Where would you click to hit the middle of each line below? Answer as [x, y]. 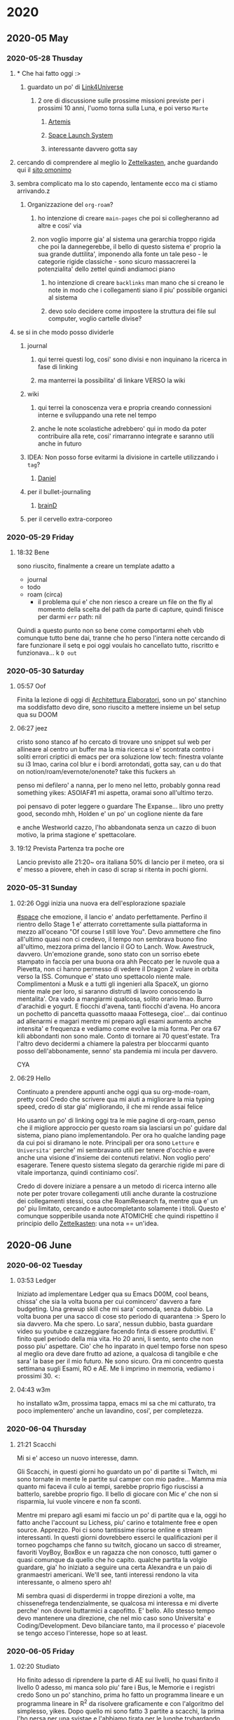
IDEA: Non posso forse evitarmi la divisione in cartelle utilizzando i [123, 457]
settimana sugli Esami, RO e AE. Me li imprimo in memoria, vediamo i [116, 1368]
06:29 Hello [34, 1078]
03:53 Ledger [36, 1281]
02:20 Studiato [38, 1667]
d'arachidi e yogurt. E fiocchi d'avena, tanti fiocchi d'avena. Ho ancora [118, 1006]
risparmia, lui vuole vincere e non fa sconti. [79, 1501]
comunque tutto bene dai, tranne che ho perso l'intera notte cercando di [121, 638]
